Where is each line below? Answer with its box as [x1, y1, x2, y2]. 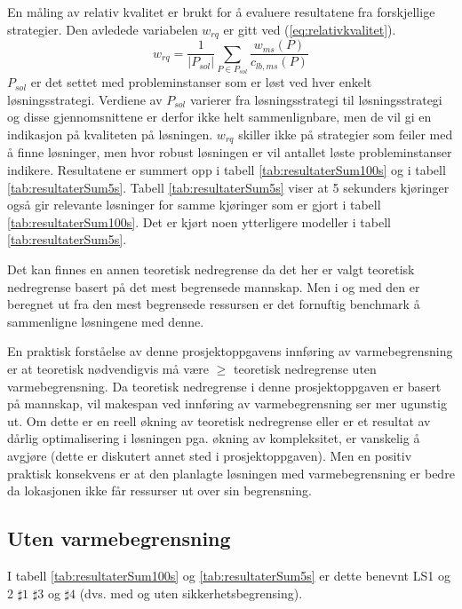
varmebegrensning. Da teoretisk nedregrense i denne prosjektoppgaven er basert [7, 376, 442, 395]
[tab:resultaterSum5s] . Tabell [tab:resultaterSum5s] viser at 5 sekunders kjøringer [7, 178, 450, 196]
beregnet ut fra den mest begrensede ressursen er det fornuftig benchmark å [7, 295, 420, 313]
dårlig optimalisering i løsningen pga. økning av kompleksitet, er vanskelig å [7, 429, 420, 447]
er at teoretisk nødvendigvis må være [7, 360, 209, 378]
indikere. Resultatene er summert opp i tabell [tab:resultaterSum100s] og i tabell [7, 161, 446, 179]
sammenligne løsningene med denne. [7, 312, 204, 330]
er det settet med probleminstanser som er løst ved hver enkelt [30, 73, 372, 91]
